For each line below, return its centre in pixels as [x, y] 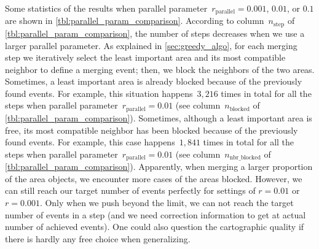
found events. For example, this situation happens [99, 93]
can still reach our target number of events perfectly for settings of [130, 190]
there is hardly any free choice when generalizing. [98, 238]
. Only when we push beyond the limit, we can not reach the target [167, 202]
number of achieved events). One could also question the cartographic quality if [155, 227]
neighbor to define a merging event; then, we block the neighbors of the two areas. [160, 69]
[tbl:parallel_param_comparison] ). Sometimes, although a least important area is [159, 117]
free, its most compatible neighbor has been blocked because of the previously [152, 130]
